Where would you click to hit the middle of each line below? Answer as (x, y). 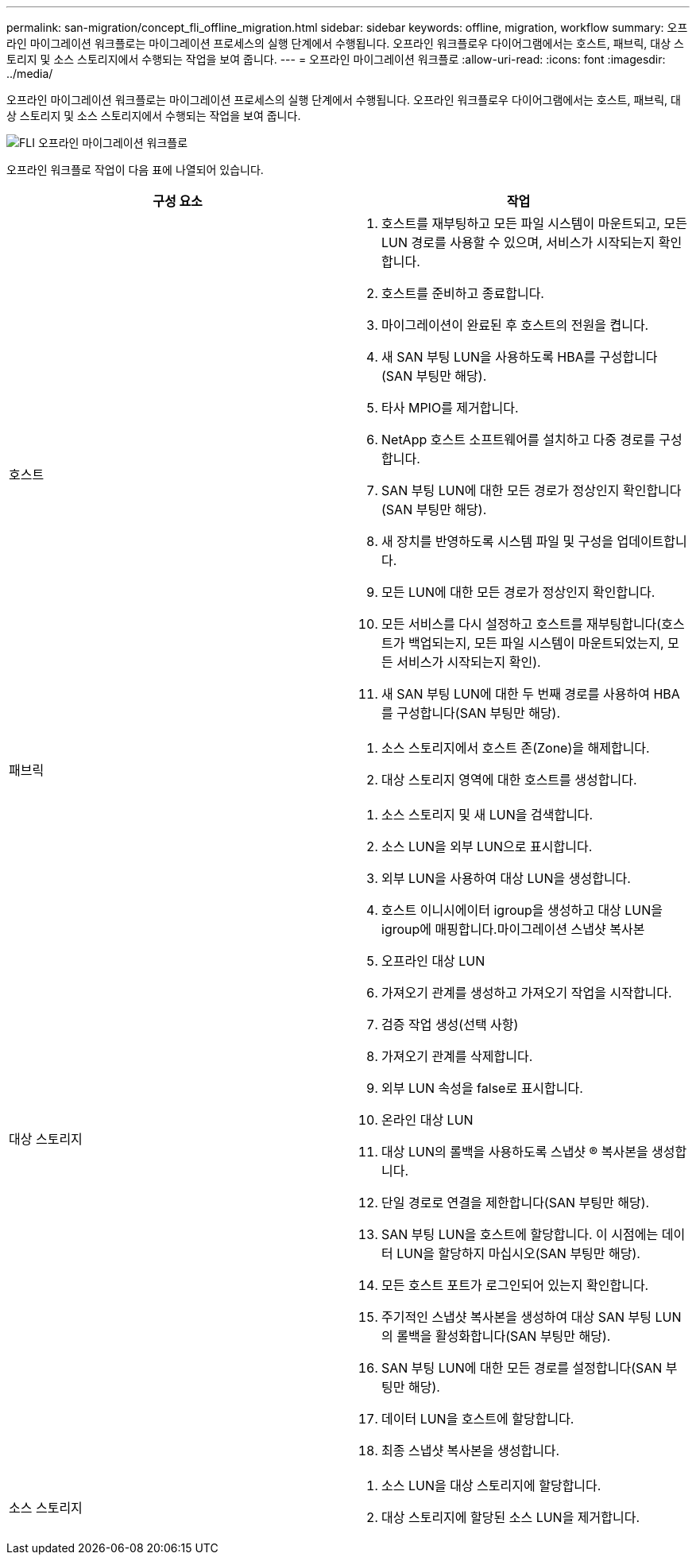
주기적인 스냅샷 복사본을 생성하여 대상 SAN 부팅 (517, 1317)
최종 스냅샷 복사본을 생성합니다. (471, 1451)
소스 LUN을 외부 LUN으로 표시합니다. (487, 846)
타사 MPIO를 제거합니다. (450, 408)
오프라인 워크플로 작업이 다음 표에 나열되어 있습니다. (135, 170)
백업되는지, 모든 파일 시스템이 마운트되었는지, (536, 643)
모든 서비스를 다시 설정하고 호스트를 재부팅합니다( (522, 624)
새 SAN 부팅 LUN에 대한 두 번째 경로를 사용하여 (516, 694)
